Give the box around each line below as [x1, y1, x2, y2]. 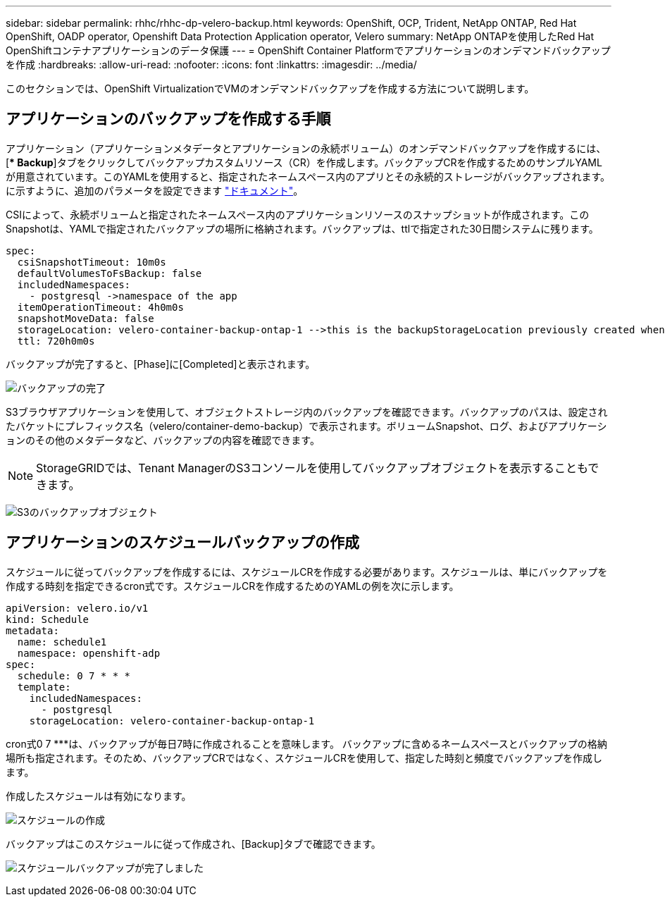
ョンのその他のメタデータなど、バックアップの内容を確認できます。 [6, 433, 320, 446]
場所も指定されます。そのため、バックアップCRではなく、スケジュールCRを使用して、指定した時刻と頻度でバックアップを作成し [6, 751, 602, 764]
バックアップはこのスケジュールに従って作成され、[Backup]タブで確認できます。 [6, 837, 381, 850]
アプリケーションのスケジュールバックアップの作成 [6, 533, 360, 552]
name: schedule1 [17, 636, 107, 648]
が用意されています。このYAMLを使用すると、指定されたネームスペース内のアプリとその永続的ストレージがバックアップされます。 [6, 170, 611, 183]
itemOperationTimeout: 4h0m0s [17, 301, 184, 313]
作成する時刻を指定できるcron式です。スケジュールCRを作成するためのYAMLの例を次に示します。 [6, 579, 459, 592]
